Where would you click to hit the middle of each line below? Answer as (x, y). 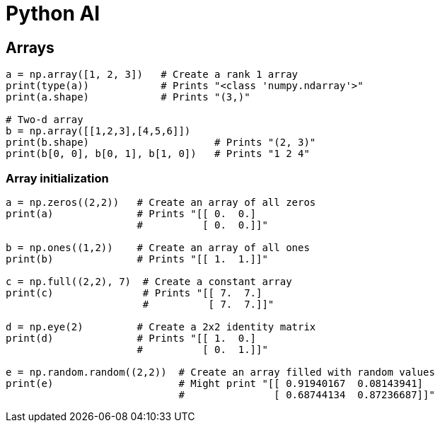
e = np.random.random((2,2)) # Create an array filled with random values (220, 372)
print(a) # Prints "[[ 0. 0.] (131, 213)
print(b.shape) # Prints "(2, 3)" (161, 143)
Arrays (30, 47)
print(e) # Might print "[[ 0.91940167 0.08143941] (215, 383)
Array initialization (57, 178)
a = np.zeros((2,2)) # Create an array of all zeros (161, 202)
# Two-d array (45, 120)
